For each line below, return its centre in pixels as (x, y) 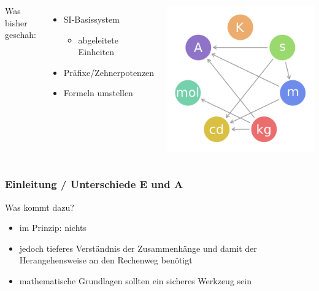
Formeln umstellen (98, 93)
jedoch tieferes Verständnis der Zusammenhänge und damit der (138, 248)
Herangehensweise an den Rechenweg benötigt (106, 260)
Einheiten (96, 52)
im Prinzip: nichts (53, 228)
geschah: (21, 35)
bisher (16, 22)
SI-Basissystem (91, 19)
